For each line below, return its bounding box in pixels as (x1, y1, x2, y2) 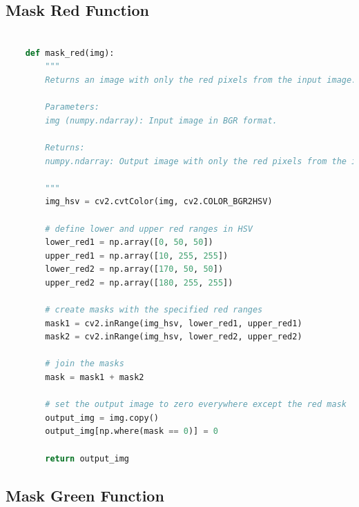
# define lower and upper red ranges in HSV (45, 223, 253, 234)
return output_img (45, 453, 129, 464)
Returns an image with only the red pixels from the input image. (45, 74, 357, 85)
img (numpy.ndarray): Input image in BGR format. (45, 115, 278, 126)
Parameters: (45, 102, 100, 112)
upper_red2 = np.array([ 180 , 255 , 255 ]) (45, 277, 233, 288)
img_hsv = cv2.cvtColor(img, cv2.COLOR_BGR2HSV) (45, 197, 273, 207)
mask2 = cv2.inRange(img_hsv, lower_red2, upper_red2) (45, 332, 302, 342)
